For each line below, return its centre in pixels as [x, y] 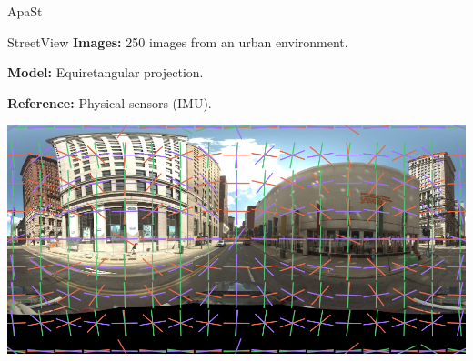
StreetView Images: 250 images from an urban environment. [178, 41]
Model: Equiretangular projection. [106, 72]
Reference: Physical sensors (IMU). [110, 102]
